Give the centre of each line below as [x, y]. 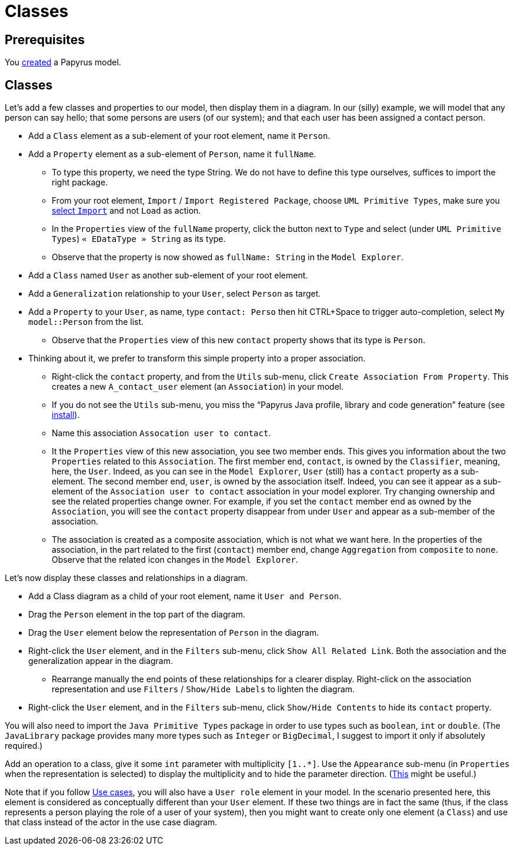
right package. [80, 182]
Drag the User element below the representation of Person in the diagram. [174, 633]
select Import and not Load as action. [126, 211]
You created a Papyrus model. [63, 62]
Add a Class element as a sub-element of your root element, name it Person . [179, 136]
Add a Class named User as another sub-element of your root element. [168, 275]
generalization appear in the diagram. [101, 661]
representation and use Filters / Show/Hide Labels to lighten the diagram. [203, 689]
